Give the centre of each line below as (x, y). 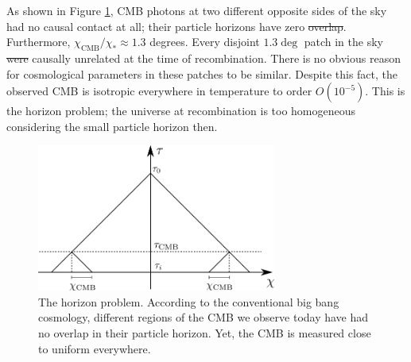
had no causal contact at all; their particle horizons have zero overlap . (176, 26)
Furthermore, (39, 42)
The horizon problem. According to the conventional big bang (189, 301)
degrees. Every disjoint (205, 42)
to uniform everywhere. (95, 348)
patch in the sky (343, 42)
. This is (385, 91)
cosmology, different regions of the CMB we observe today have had (204, 317)
